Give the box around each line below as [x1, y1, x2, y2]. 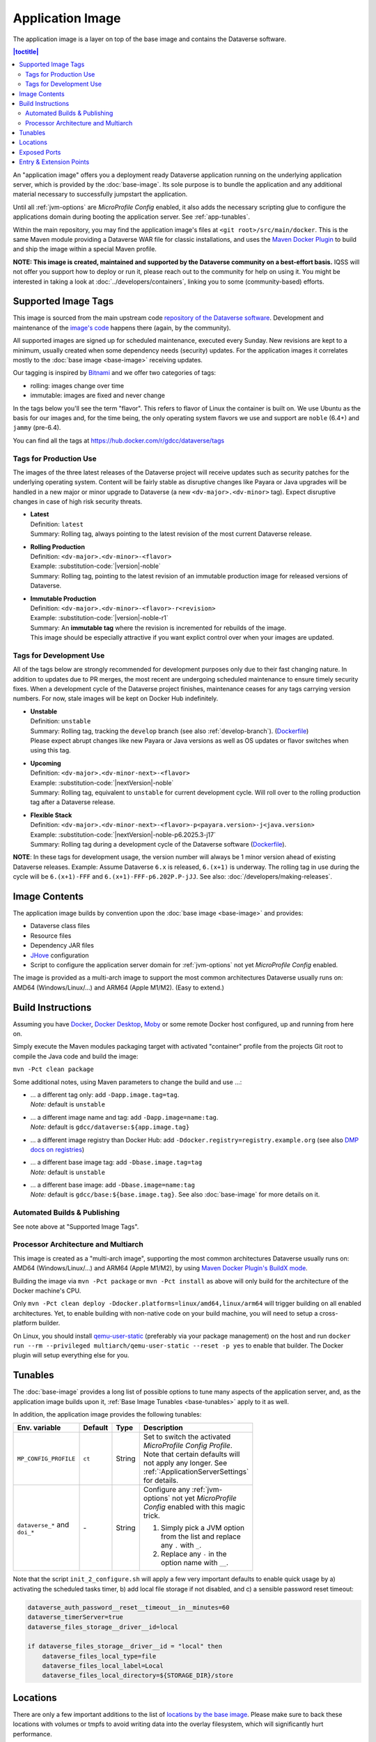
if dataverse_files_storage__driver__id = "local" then [27, 1642, 223, 1651]
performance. [13, 1729, 52, 1738]
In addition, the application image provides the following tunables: [13, 1410, 202, 1418]
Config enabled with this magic [143, 1502, 246, 1512]
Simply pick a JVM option [160, 1523, 245, 1533]
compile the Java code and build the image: [13, 1052, 139, 1061]
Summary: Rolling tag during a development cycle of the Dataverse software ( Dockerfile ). [30, 840, 287, 848]
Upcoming [30, 759, 62, 767]
